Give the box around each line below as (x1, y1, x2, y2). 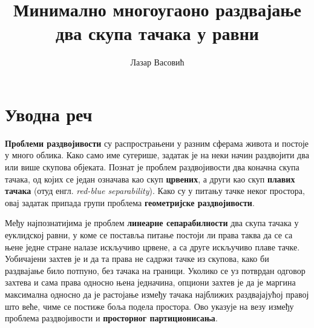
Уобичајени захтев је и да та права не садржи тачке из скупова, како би (5, 252, 269, 265)
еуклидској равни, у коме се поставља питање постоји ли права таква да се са (5, 229, 293, 241)
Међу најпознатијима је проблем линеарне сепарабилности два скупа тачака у (5, 216, 299, 229)
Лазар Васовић (130, 56, 185, 69)
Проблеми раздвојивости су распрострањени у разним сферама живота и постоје (5, 136, 309, 149)
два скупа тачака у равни (56, 21, 259, 45)
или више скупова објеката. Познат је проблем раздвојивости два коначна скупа (5, 161, 299, 173)
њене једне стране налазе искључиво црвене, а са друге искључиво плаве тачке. (5, 240, 300, 253)
